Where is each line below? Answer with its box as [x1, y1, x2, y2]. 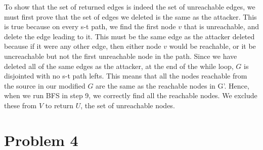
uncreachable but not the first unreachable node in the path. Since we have [4, 50, 237, 61]
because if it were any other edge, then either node [4, 41, 161, 51]
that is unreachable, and [184, 21, 259, 32]
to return [45, 100, 74, 110]
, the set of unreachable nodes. [80, 100, 175, 110]
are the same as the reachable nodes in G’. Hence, [96, 80, 249, 91]
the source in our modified [4, 80, 85, 91]
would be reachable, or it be [169, 41, 256, 51]
